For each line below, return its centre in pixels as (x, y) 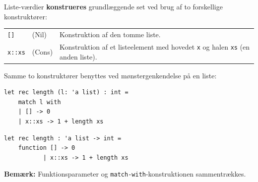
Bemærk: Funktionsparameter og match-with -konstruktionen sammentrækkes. (125, 174)
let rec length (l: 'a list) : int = (66, 92)
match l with (39, 102)
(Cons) (42, 51)
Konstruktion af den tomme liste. (110, 34)
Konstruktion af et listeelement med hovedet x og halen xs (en (155, 46)
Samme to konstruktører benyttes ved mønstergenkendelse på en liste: (110, 75)
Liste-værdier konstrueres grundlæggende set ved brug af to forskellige (113, 6)
